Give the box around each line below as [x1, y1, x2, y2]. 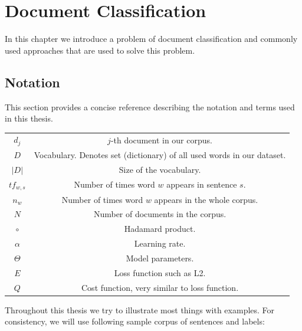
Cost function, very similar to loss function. [81, 281, 239, 293]
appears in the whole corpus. [154, 193, 258, 205]
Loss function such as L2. [114, 266, 206, 278]
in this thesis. [5, 112, 53, 124]
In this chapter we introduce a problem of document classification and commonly [5, 32, 298, 45]
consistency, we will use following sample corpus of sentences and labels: [5, 315, 265, 327]
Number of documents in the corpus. [93, 208, 226, 220]
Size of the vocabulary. [119, 163, 201, 175]
